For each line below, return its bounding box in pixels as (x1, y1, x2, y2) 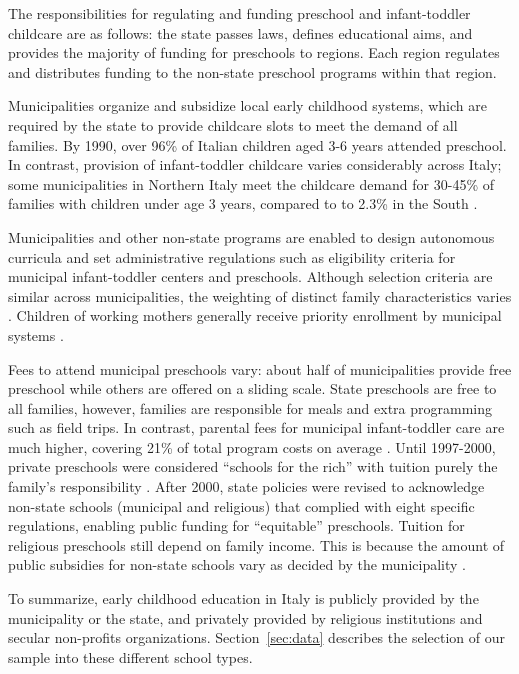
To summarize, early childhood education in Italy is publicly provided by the (8, 588, 479, 609)
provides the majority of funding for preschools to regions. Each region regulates (8, 42, 500, 63)
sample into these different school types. (8, 646, 253, 667)
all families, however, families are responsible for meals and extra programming (8, 397, 493, 418)
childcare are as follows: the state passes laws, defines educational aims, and (8, 22, 473, 43)
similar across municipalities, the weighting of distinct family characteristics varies (8, 285, 512, 306)
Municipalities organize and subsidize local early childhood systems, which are (8, 95, 487, 116)
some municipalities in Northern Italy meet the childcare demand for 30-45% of (8, 173, 495, 194)
